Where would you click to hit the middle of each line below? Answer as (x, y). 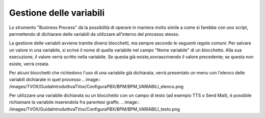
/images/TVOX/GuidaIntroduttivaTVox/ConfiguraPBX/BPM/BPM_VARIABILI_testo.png (94, 109)
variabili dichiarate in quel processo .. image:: (55, 80)
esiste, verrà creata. (29, 64)
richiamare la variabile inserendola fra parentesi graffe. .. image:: (74, 102)
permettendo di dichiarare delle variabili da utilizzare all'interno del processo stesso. (94, 34)
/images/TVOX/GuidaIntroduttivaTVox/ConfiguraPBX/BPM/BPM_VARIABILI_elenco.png (96, 86)
